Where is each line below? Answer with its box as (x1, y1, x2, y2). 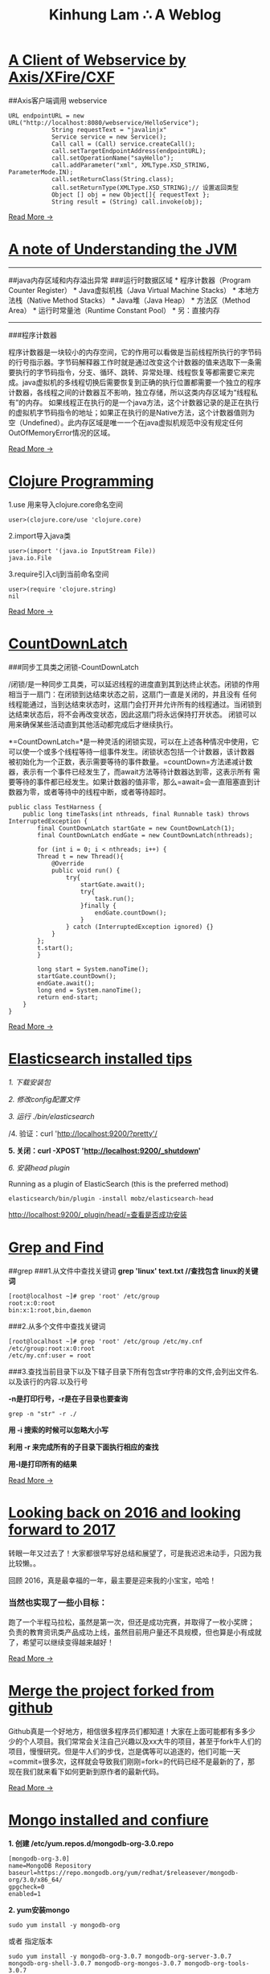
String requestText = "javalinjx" (51, 126, 167, 134)
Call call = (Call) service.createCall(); (51, 139, 196, 148)
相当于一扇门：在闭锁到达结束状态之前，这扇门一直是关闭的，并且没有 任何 (8, 689, 257, 699)
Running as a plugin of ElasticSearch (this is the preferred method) (8, 1179, 229, 1188)
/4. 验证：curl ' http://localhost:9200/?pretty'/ (8, 1129, 158, 1138)
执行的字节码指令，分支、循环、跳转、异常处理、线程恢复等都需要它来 (14, 367, 247, 377)
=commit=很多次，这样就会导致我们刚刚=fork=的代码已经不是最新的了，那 (8, 1757, 256, 1766)
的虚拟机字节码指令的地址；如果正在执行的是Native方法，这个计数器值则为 (8, 407, 256, 417)
